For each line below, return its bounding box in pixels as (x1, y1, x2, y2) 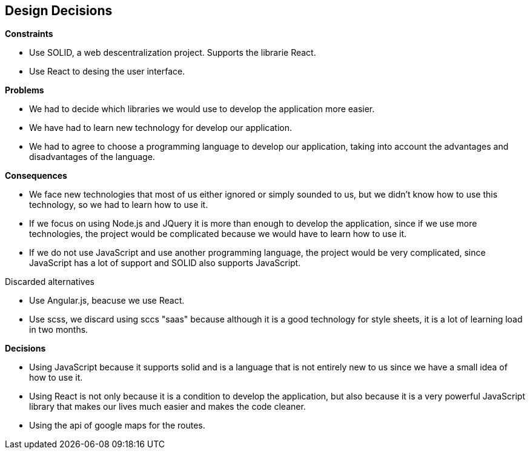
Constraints (5, 28, 53, 39)
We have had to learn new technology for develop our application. (29, 122, 293, 133)
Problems (5, 85, 44, 96)
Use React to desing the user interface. (29, 66, 185, 77)
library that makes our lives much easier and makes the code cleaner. (29, 401, 306, 412)
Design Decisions (5, 3, 113, 18)
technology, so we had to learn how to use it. (29, 199, 208, 210)
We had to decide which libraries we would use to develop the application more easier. (29, 104, 375, 115)
